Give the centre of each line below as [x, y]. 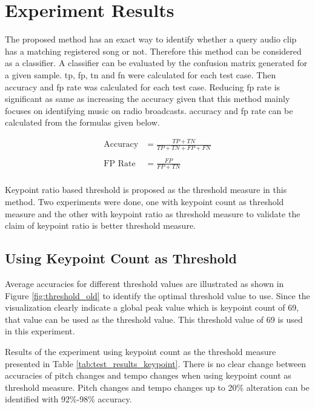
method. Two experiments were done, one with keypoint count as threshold [144, 202]
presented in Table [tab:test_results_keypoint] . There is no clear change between [156, 363]
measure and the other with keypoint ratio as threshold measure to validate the [153, 213]
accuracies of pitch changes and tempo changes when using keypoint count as [148, 375]
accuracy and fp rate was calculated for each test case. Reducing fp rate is [143, 86]
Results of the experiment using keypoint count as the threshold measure [141, 352]
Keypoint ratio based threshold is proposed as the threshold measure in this [146, 190]
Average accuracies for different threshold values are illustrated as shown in [144, 284]
